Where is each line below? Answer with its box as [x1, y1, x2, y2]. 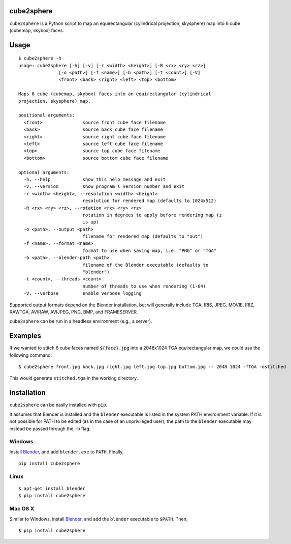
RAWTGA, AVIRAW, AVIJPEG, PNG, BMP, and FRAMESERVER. [9, 308, 138, 315]
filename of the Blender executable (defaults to [82, 262, 209, 268]
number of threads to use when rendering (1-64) [82, 283, 206, 289]
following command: [9, 352, 52, 358]
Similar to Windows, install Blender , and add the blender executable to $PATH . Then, [9, 516, 188, 522]
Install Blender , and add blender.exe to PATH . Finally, [9, 448, 124, 455]
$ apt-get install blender [18, 486, 86, 492]
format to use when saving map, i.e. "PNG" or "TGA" [82, 247, 217, 253]
